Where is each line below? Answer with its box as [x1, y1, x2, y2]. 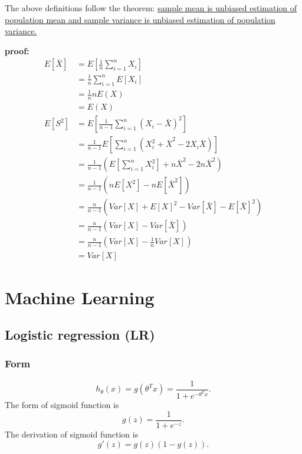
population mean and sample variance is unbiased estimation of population [5, 13, 275, 25]
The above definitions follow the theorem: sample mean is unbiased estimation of [5, 2, 297, 14]
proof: [5, 44, 29, 57]
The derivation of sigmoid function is [5, 427, 139, 440]
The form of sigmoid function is [5, 399, 119, 411]
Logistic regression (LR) [5, 325, 155, 344]
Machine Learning [5, 285, 155, 309]
